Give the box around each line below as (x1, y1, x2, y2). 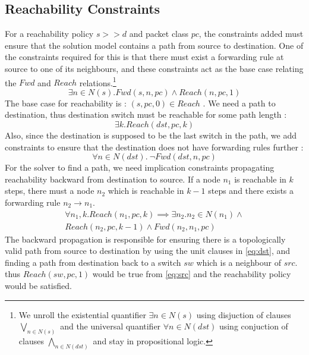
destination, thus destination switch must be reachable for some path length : (5, 108, 287, 121)
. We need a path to (203, 96, 276, 109)
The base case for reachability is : (5, 96, 127, 109)
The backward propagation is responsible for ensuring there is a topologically (5, 233, 286, 245)
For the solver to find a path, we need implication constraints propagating (5, 161, 275, 174)
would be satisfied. (5, 279, 72, 292)
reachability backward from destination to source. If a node (5, 172, 220, 185)
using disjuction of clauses (196, 308, 291, 321)
